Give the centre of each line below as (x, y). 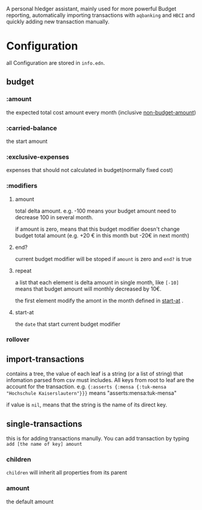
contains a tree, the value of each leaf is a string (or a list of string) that (95, 374)
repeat (23, 270)
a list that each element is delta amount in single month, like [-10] (97, 282)
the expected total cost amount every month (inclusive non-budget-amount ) (101, 112)
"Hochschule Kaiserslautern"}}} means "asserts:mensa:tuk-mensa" (92, 393)
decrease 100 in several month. (54, 217)
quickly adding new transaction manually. (58, 22)
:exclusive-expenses (38, 157)
